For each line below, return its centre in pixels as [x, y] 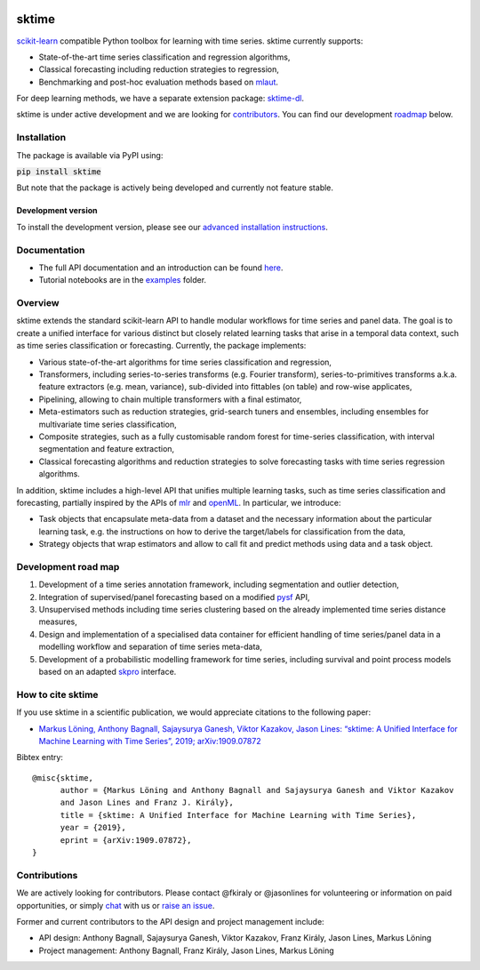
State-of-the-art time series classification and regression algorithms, [164, 57]
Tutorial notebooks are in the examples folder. [123, 280]
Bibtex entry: [40, 758]
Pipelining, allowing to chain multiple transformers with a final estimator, [170, 399]
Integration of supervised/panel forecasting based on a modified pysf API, [174, 597]
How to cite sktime [57, 694]
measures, [58, 621]
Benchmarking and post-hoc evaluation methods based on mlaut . [159, 82]
